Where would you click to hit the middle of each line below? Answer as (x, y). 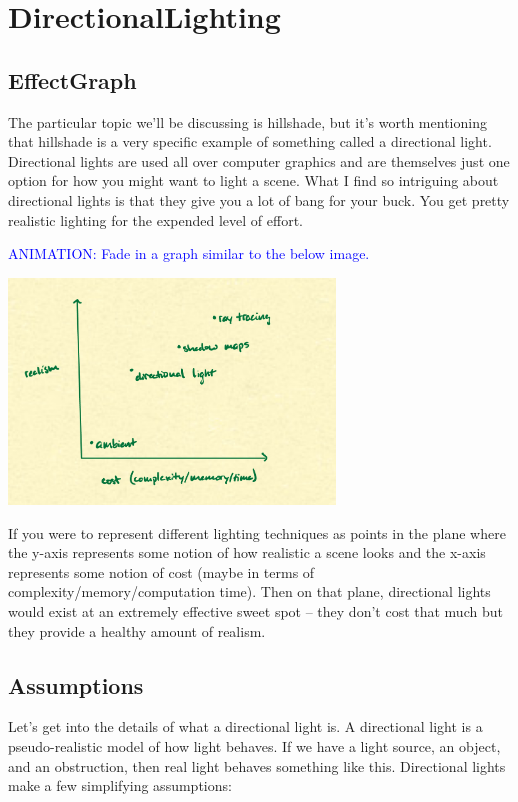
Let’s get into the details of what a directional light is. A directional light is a (245, 726)
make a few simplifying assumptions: (120, 785)
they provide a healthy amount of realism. (137, 630)
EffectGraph (72, 79)
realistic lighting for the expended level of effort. (155, 219)
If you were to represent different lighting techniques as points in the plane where (257, 532)
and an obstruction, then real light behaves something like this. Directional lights (257, 765)
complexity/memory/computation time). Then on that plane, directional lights (249, 591)
